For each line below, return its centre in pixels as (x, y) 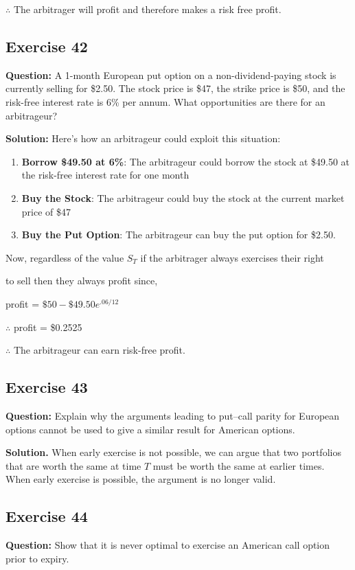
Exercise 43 (47, 387)
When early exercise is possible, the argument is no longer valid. (141, 479)
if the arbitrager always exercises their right (232, 257)
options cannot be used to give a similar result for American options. (150, 429)
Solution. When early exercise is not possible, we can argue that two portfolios (173, 452)
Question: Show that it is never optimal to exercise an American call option (168, 545)
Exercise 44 (47, 516)
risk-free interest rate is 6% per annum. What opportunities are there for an (165, 101)
